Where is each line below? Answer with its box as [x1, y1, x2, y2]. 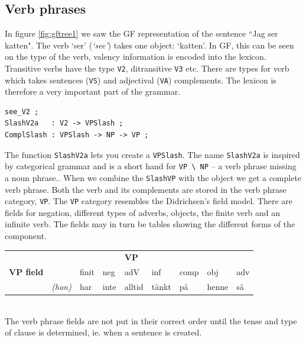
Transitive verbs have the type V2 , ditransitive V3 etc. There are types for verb [5, 62, 289, 74]
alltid [124, 280, 144, 293]
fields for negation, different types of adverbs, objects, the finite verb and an [5, 206, 280, 218]
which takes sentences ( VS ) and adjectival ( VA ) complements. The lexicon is [5, 73, 276, 86]
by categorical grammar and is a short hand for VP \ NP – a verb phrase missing [5, 160, 297, 172]
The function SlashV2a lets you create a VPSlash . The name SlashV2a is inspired [5, 148, 300, 160]
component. [5, 230, 47, 242]
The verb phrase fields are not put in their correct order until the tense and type [5, 314, 297, 327]
